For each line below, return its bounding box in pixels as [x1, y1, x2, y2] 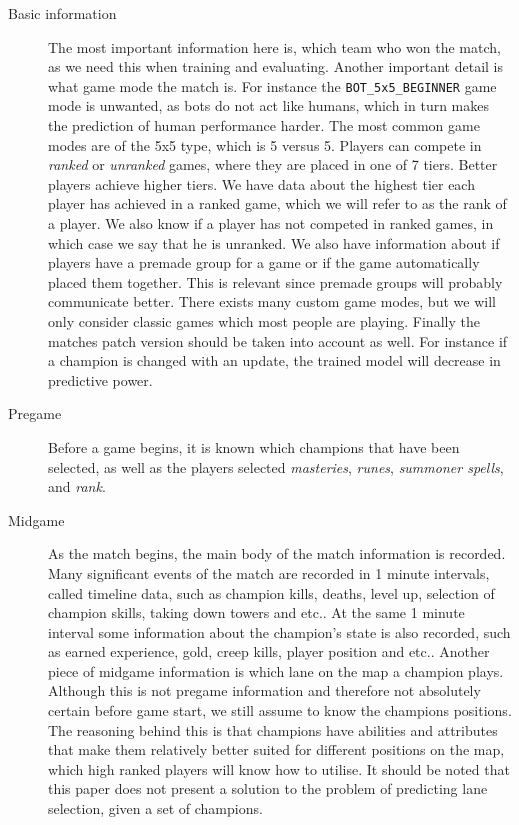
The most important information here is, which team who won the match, [48, 36, 501, 57]
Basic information [8, 3, 117, 23]
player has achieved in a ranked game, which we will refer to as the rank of [48, 193, 507, 214]
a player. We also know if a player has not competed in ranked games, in [48, 213, 494, 233]
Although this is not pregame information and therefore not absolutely [48, 680, 481, 701]
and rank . [48, 476, 106, 497]
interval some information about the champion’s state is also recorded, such [48, 621, 511, 642]
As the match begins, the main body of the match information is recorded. [48, 543, 506, 564]
